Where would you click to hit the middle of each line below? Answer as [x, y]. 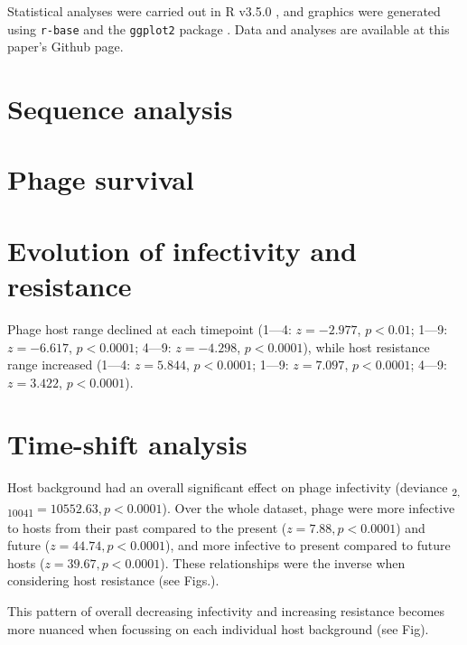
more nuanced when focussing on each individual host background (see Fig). [218, 628]
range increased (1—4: [69, 365]
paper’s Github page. [65, 47]
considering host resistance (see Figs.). [113, 580]
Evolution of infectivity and [182, 250]
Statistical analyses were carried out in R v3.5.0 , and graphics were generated [224, 11]
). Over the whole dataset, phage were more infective [308, 507]
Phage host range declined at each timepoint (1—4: [149, 328]
